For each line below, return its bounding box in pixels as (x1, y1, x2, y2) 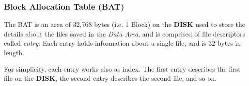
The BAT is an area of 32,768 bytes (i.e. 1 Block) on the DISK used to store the (4, 19, 246, 29)
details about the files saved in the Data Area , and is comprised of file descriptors (4, 28, 246, 38)
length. (4, 48, 25, 57)
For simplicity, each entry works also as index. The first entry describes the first (4, 63, 241, 74)
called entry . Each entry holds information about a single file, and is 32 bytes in (4, 38, 241, 48)
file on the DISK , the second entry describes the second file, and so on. (4, 73, 217, 83)
